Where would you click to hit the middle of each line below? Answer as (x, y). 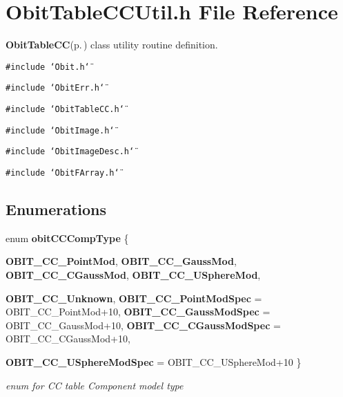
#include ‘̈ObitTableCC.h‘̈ (65, 110)
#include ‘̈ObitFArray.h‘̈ (62, 173)
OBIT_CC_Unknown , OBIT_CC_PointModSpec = (134, 298)
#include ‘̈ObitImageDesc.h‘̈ (70, 152)
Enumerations (56, 209)
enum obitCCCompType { (67, 238)
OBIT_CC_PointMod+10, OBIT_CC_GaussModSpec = (138, 312)
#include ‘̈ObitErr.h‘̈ (55, 88)
